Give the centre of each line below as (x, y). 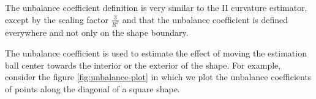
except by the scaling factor (57, 19)
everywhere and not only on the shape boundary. (97, 32)
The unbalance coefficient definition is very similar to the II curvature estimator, (156, 7)
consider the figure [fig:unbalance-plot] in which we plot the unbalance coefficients (158, 77)
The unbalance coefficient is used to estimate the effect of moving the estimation (156, 53)
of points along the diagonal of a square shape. (92, 88)
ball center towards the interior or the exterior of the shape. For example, (143, 65)
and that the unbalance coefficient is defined (205, 19)
